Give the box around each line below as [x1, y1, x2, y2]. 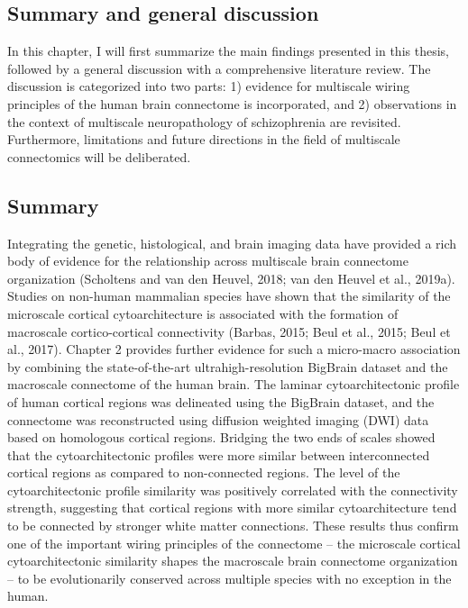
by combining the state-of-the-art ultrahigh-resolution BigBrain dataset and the [7, 357, 448, 376]
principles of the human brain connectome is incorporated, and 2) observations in [7, 94, 457, 113]
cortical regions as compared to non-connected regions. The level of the [7, 463, 400, 482]
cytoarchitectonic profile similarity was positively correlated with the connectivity [7, 480, 458, 499]
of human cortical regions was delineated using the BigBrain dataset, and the [7, 392, 435, 411]
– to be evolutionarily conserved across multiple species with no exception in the [7, 568, 452, 587]
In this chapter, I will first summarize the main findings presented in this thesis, [7, 41, 449, 60]
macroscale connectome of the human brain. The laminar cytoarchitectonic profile [7, 375, 460, 394]
